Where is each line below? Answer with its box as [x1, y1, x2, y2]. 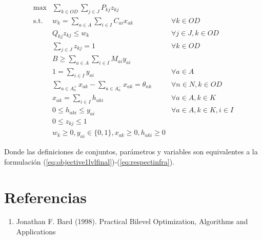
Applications [16, 226, 56, 237]
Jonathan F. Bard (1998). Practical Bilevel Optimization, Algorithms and [16, 216, 248, 227]
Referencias [4, 186, 87, 207]
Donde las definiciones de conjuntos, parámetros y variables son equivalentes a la [4, 146, 258, 157]
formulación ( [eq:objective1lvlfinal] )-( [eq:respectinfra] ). [4, 156, 175, 167]
